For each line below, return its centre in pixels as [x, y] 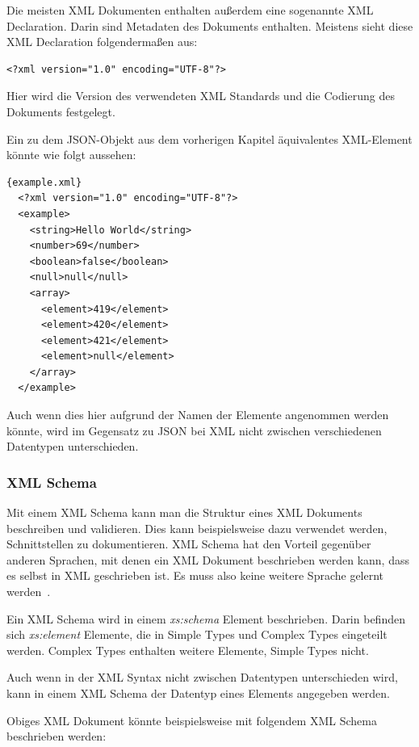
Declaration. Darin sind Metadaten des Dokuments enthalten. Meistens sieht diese [210, 25]
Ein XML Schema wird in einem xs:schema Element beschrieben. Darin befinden [206, 618]
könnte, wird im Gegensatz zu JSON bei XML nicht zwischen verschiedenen [194, 430]
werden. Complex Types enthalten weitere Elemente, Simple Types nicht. [188, 650]
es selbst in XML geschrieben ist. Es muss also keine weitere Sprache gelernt [195, 575]
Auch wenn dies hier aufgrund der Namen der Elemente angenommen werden [198, 415]
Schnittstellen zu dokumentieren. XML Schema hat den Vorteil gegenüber [189, 544]
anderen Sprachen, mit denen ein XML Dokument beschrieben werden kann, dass [208, 559]
